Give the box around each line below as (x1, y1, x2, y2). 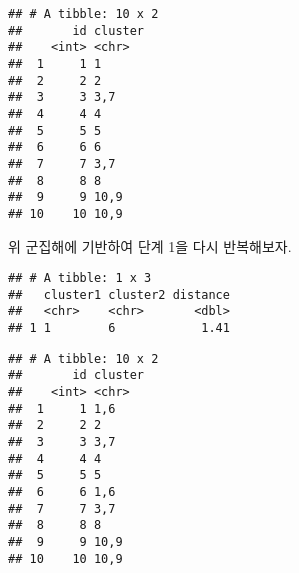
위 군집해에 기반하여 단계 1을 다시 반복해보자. (8, 235, 292, 256)
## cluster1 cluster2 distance (8, 287, 230, 302)
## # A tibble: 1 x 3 (8, 271, 152, 286)
